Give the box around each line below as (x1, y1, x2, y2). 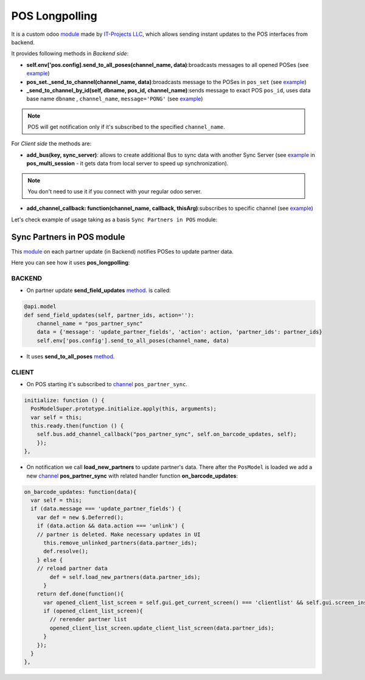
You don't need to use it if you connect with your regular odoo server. (27, 188, 202, 195)
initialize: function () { (24, 397, 105, 404)
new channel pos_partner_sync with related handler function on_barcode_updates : (26, 472, 238, 479)
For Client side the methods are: (11, 140, 92, 147)
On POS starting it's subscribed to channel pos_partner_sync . (26, 380, 188, 387)
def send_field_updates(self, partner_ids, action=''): (24, 311, 195, 319)
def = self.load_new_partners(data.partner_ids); (49, 574, 201, 580)
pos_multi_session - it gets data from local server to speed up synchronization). (26, 160, 229, 167)
